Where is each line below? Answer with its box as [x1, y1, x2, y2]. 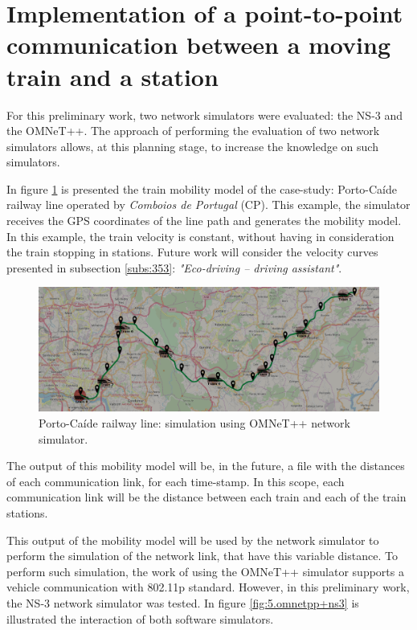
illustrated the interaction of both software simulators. [6, 610, 274, 627]
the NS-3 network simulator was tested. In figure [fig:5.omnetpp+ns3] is [6, 594, 359, 611]
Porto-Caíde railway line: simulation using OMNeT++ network [39, 415, 350, 432]
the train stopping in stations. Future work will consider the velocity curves [6, 243, 378, 260]
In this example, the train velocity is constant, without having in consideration [6, 227, 395, 244]
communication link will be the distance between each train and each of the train [6, 489, 407, 505]
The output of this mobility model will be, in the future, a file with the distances [6, 457, 405, 474]
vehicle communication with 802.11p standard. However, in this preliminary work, [6, 579, 410, 595]
